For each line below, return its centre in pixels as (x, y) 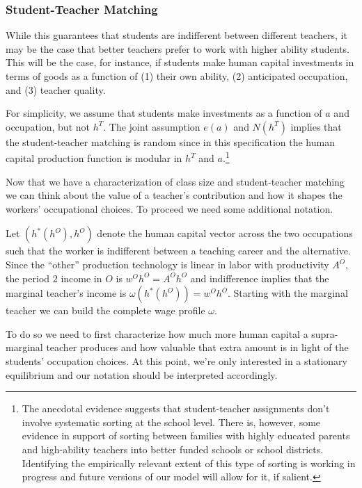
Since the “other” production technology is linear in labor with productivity (167, 264)
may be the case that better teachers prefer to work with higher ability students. (178, 48)
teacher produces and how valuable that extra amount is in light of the (197, 347)
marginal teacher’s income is (66, 293)
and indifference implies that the (260, 278)
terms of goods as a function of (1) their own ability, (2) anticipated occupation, (177, 76)
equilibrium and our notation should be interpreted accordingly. (142, 374)
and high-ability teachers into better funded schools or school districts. (173, 449)
